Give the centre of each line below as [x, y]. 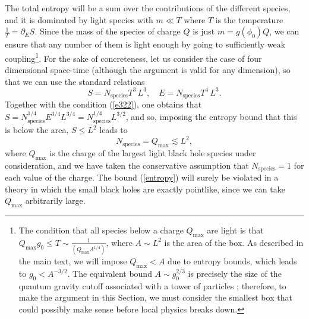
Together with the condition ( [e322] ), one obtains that [103, 104]
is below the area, [37, 130]
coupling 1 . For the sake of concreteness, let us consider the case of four [133, 57]
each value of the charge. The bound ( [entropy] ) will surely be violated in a [142, 177]
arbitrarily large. [55, 200]
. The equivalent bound [110, 274]
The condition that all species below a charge [101, 230]
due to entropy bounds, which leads [232, 261]
